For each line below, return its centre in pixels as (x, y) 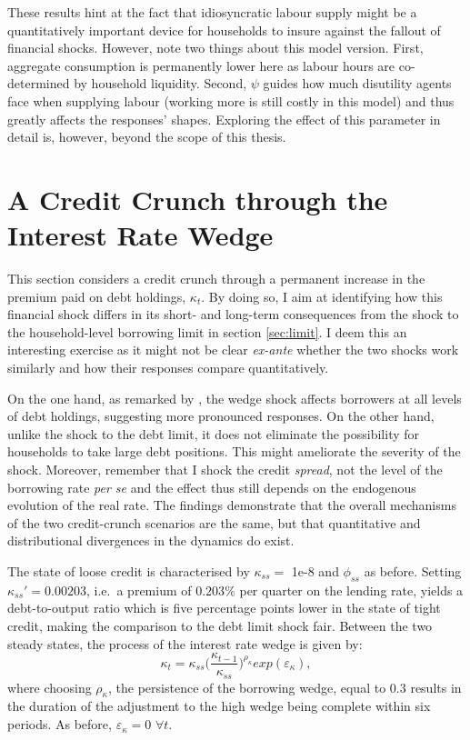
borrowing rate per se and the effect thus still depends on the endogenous (212, 487)
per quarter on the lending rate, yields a (351, 590)
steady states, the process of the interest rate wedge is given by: (185, 643)
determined (39, 83)
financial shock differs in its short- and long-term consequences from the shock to (233, 314)
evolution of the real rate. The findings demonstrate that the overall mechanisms (232, 505)
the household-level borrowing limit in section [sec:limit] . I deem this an (207, 331)
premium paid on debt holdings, (97, 296)
